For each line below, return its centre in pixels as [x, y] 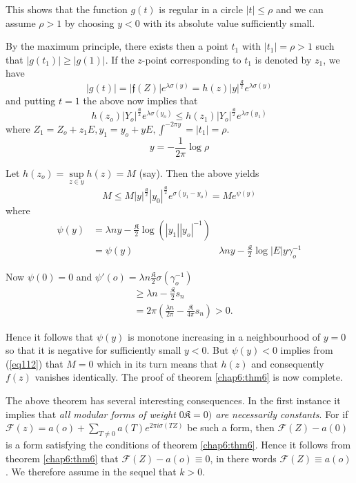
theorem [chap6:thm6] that [62, 458]
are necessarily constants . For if [282, 414]
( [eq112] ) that [34, 363]
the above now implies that [140, 101]
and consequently [288, 363]
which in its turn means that [157, 363]
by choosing [89, 22]
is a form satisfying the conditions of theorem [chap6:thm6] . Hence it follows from [178, 444]
